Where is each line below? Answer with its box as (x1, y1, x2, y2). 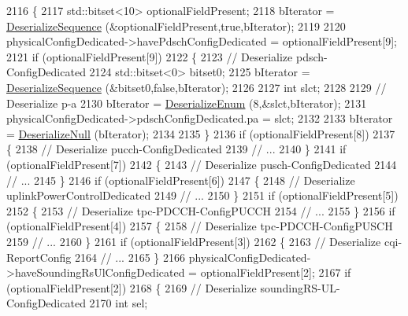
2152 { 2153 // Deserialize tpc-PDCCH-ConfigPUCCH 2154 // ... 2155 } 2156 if (6, 202, 395, 219)
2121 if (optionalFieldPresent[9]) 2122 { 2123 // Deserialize (6, 48, 293, 64)
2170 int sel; (89, 295, 148, 311)
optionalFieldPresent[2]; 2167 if (200, 264, 351, 281)
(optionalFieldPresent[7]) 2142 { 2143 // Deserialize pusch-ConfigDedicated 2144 (6, 156, 397, 172)
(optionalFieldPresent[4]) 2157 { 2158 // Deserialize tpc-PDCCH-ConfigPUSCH (6, 218, 393, 234)
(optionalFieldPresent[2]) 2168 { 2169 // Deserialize (6, 279, 257, 296)
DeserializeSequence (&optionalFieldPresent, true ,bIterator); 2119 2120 (6, 17, 346, 34)
